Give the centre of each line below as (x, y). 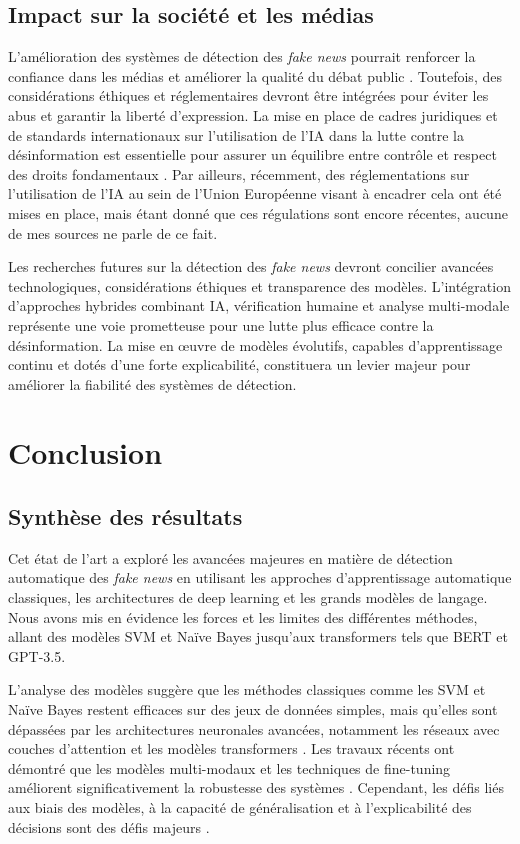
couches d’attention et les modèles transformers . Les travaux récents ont (231, 748)
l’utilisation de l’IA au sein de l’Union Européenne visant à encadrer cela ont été (255, 193)
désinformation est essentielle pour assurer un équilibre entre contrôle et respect (252, 154)
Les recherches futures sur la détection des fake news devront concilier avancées (251, 266)
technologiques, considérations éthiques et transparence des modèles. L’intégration (259, 285)
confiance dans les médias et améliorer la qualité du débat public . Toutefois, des (255, 75)
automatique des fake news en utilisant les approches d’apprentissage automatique (260, 577)
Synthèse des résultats (125, 516)
